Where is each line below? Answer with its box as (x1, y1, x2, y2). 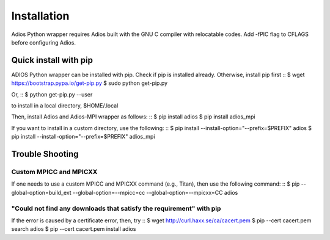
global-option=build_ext (11, 189, 71, 196)
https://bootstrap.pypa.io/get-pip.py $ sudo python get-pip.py (11, 79, 168, 87)
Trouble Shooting (11, 149, 79, 159)
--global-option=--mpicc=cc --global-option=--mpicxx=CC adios (72, 189, 238, 196)
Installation (11, 9, 70, 23)
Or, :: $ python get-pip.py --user (11, 90, 93, 98)
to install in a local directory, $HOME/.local (11, 102, 119, 109)
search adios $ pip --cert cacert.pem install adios (11, 225, 136, 233)
